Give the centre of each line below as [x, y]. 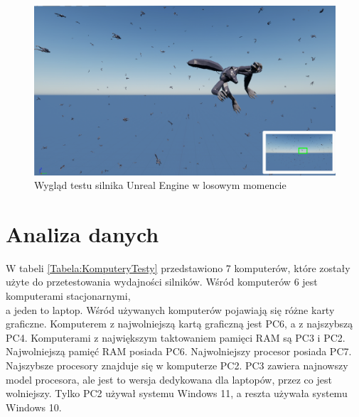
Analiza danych [82, 233]
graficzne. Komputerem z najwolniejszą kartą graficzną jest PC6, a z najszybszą [179, 324]
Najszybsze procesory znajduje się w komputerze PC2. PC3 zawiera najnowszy [177, 365]
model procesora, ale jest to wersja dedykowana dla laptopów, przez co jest [169, 379]
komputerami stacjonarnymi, [68, 296]
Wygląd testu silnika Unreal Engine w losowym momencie [160, 185]
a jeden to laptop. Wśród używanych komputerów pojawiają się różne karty [170, 309]
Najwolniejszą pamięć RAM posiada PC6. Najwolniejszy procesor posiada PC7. [179, 351]
